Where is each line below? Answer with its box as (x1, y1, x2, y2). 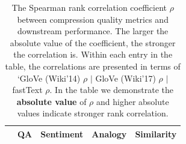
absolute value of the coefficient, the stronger (10, 36, 176, 49)
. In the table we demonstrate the (49, 83, 173, 96)
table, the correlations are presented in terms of (5, 59, 181, 72)
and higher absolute (96, 95, 169, 107)
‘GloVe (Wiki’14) (17, 71, 81, 84)
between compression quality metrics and (17, 13, 169, 25)
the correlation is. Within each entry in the (13, 48, 173, 61)
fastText (12, 83, 43, 96)
